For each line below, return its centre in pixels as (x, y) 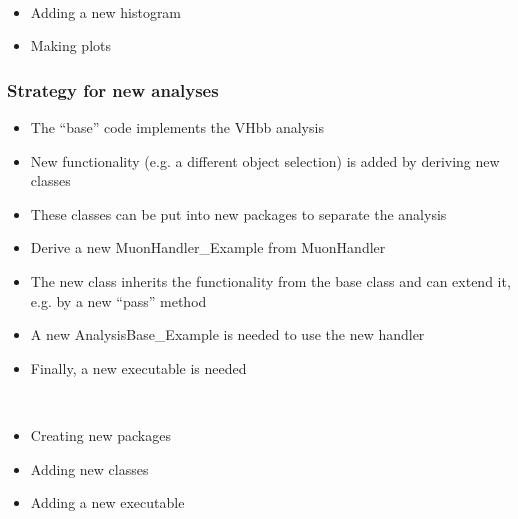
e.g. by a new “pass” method (118, 300)
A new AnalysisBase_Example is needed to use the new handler (227, 334)
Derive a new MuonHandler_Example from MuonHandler (208, 247)
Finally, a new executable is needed (138, 367)
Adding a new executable (107, 502)
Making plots (71, 45)
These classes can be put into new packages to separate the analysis (238, 213)
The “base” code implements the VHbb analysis (177, 127)
